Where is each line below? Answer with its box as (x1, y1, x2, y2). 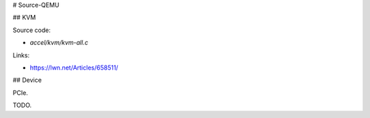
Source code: (12, 26, 51, 34)
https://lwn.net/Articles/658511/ (29, 63, 119, 72)
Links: (12, 51, 30, 59)
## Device (12, 76, 42, 85)
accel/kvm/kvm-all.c (29, 38, 88, 47)
